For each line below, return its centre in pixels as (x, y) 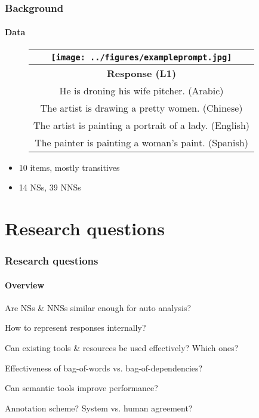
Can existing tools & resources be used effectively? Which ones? (122, 348)
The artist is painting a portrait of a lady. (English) (142, 125)
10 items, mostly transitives (69, 167)
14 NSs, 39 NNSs (50, 187)
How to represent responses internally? (75, 328)
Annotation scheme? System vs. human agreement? (99, 408)
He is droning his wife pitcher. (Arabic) (141, 90)
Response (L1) (141, 73)
